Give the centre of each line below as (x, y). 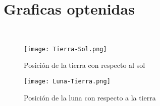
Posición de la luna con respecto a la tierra (90, 97)
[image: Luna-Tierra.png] (67, 81)
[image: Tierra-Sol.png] (65, 49)
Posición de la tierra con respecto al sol (85, 65)
